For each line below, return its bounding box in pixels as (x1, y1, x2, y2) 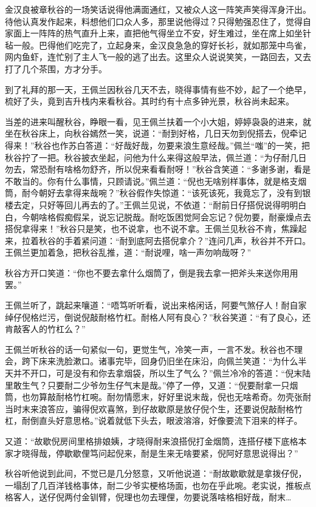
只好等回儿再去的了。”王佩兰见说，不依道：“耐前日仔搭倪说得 (38, 198, 281, 211)
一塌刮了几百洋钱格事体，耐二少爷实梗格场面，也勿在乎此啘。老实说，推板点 (5, 478, 311, 491)
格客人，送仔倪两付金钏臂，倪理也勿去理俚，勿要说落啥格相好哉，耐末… (5, 491, 292, 503)
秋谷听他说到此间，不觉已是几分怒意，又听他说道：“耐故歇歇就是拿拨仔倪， (5, 467, 307, 480)
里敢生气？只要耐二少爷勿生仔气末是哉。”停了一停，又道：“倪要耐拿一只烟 (5, 378, 298, 391)
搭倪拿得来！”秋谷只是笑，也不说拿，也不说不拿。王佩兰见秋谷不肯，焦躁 (5, 222, 298, 235)
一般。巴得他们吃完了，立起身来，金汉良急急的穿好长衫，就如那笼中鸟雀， (13, 38, 311, 51)
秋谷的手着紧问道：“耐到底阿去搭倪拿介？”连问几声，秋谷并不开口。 (38, 234, 311, 247)
